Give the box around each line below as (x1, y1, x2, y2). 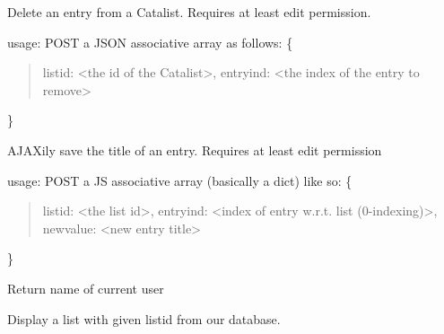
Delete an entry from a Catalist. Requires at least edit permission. (7, 3, 371, 21)
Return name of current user (7, 278, 164, 297)
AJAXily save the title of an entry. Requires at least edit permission (7, 140, 382, 159)
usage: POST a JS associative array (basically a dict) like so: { (7, 171, 353, 189)
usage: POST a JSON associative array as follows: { (7, 32, 293, 51)
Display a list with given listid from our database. (7, 309, 281, 328)
